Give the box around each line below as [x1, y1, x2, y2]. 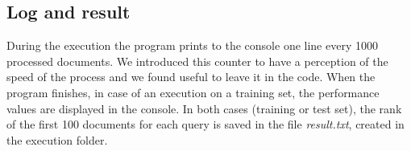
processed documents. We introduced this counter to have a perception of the [6, 52, 388, 69]
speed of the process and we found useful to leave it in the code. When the [6, 68, 376, 85]
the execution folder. [6, 131, 108, 148]
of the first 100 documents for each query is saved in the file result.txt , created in [6, 116, 405, 133]
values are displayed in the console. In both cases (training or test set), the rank [6, 100, 402, 116]
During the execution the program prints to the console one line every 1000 [6, 37, 378, 54]
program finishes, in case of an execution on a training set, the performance [6, 84, 380, 100]
